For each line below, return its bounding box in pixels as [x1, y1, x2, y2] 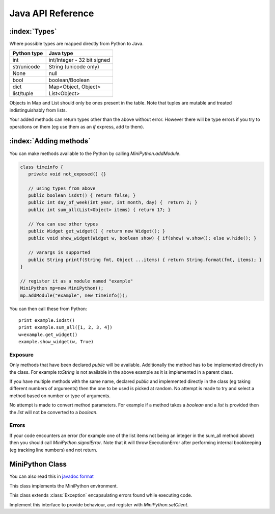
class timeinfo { [20, 164, 64, 170]
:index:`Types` [9, 27, 57, 36]
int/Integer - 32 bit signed [48, 57, 111, 64]
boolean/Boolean [48, 76, 90, 84]
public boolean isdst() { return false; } [28, 193, 136, 198]
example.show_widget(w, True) [18, 339, 94, 345]
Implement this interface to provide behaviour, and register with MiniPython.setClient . [9, 501, 189, 507]
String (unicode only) [48, 63, 99, 70]
